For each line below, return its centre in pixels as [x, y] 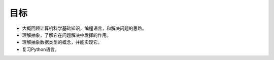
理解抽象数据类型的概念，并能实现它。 [62, 42]
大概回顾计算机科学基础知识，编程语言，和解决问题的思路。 [84, 28]
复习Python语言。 [41, 49]
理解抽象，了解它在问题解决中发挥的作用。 [66, 35]
